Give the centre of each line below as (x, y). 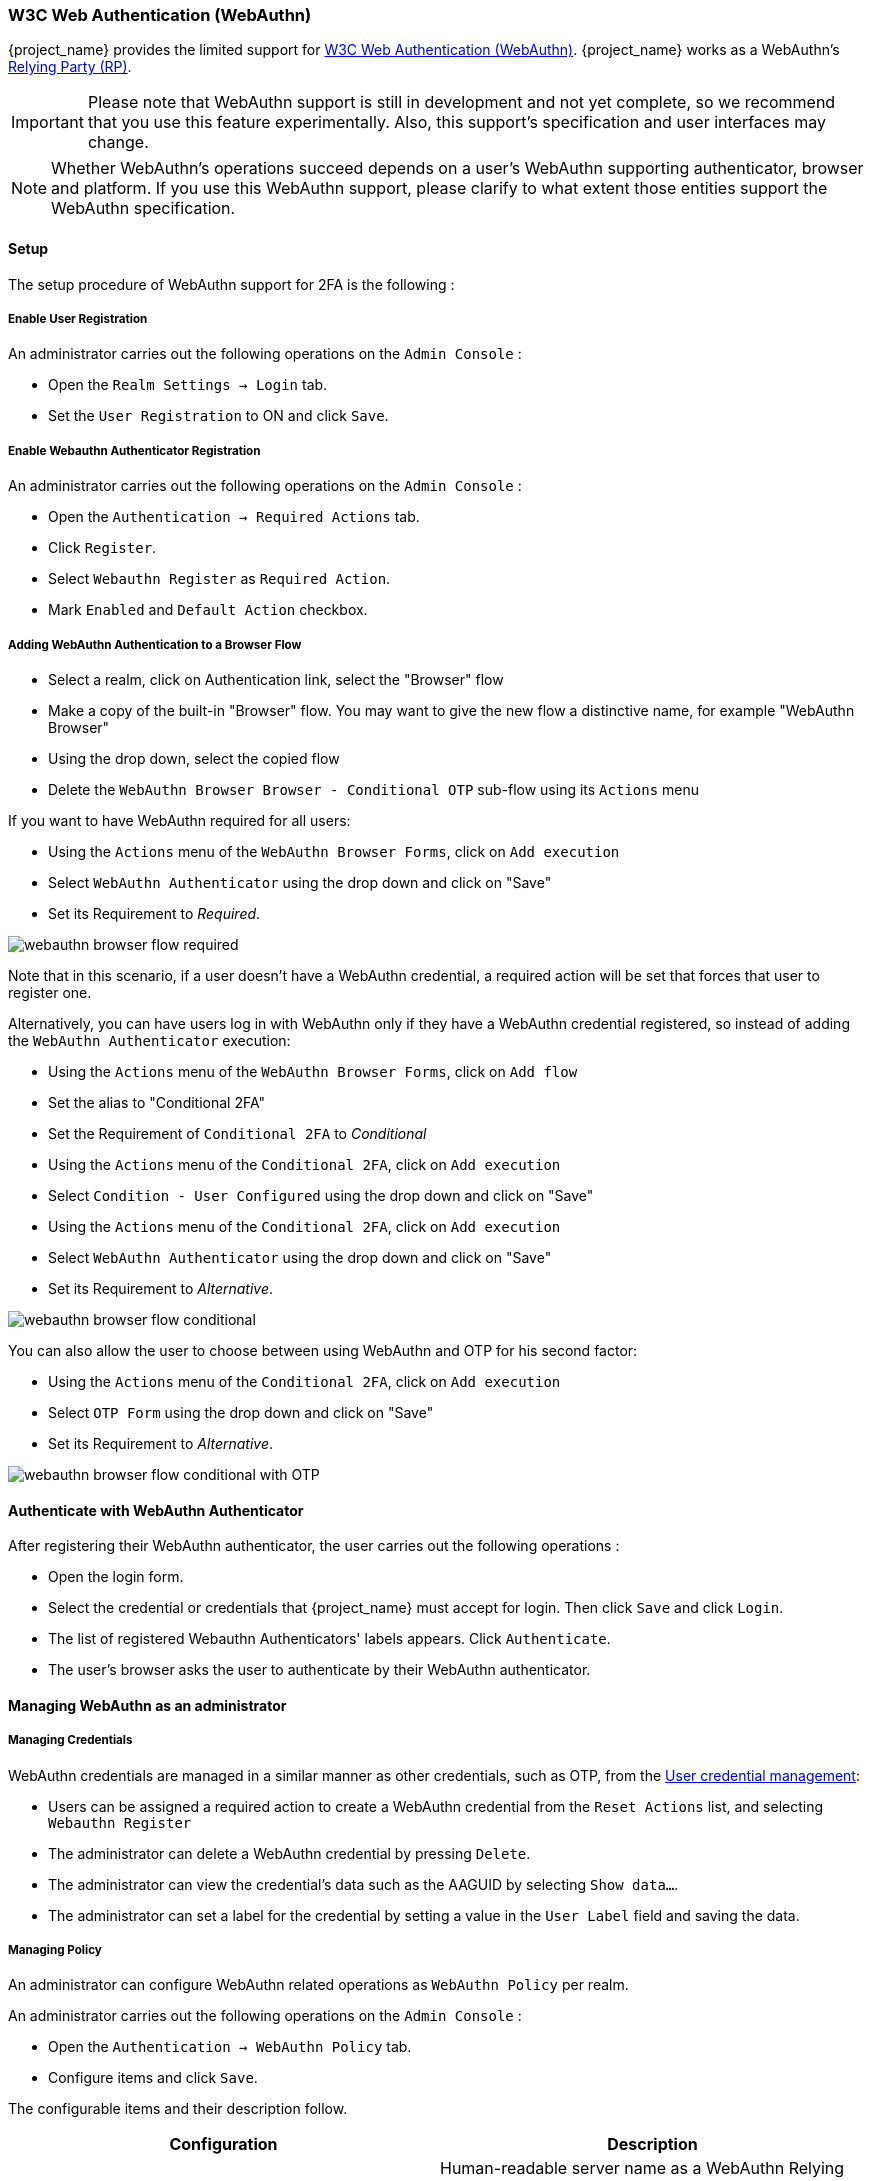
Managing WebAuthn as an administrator (147, 1705)
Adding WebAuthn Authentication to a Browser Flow (155, 644)
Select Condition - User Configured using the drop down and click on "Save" (321, 1195)
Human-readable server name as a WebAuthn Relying (642, 2168)
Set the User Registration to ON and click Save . (218, 416)
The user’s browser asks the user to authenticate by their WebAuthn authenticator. (319, 1670)
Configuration (223, 2144)
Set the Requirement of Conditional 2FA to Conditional (237, 1133)
